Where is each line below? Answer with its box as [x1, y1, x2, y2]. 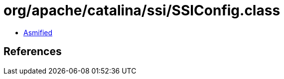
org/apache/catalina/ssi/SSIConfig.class [3, 2, 281, 19]
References [3, 45, 62, 58]
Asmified [23, 28, 53, 37]
